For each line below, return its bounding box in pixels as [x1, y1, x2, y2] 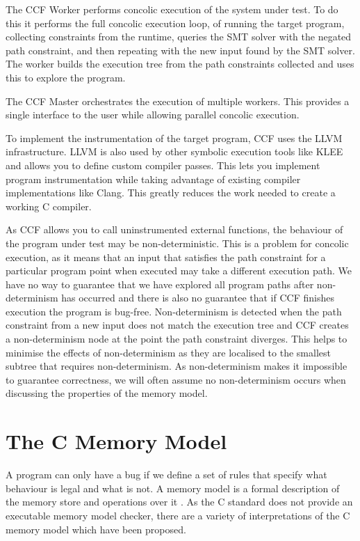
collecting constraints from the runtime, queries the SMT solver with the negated [6, 29, 352, 44]
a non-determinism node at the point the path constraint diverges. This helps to [6, 331, 347, 346]
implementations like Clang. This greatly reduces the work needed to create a [6, 185, 336, 200]
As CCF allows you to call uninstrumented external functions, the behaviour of [6, 222, 343, 237]
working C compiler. [6, 198, 92, 213]
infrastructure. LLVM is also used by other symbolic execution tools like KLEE [6, 144, 343, 159]
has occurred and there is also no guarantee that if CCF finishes [61, 290, 334, 305]
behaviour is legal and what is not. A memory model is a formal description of [6, 480, 340, 495]
